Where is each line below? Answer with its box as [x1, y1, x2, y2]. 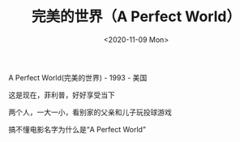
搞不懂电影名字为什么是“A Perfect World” [8, 124, 146, 134]
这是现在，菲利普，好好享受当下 [8, 90, 115, 100]
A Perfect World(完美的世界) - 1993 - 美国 [8, 72, 148, 82]
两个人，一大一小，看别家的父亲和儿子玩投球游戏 [8, 107, 172, 117]
